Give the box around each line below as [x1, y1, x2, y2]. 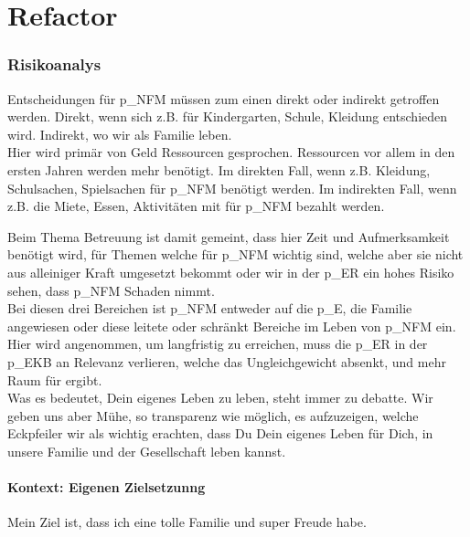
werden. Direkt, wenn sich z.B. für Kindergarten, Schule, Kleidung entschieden [7, 107, 448, 126]
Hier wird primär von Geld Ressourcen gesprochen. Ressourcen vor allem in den [7, 142, 455, 162]
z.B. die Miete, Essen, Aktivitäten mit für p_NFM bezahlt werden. [7, 196, 385, 216]
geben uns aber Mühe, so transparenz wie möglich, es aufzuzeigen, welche [7, 405, 419, 425]
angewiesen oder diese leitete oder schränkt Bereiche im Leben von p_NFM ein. [7, 316, 456, 335]
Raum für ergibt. [7, 370, 102, 389]
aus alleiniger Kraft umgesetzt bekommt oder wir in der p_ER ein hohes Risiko [7, 262, 454, 281]
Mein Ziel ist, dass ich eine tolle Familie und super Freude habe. [7, 512, 367, 532]
